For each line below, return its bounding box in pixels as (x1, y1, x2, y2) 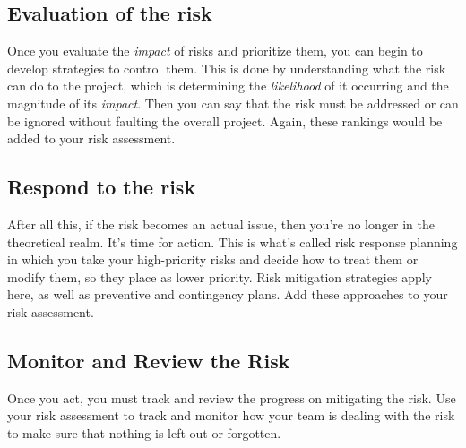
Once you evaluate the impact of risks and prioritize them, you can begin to (7, 41, 423, 60)
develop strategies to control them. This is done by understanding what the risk (7, 58, 446, 77)
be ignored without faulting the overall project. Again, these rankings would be (7, 111, 443, 130)
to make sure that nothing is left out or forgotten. (7, 423, 281, 442)
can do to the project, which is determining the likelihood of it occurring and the (7, 76, 449, 95)
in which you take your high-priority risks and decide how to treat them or (7, 250, 419, 269)
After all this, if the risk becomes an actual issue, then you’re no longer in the (7, 214, 435, 233)
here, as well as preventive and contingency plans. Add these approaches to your (7, 285, 448, 304)
